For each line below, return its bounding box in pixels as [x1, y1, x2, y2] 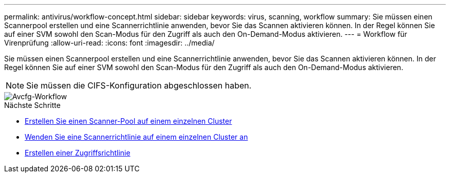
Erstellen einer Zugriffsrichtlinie [25, 148, 130, 157]
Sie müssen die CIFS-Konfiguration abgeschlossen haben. [26, 80, 252, 91]
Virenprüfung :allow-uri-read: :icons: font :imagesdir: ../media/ [4, 38, 215, 47]
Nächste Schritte [4, 101, 61, 109]
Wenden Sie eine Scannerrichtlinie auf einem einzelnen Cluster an [25, 132, 248, 141]
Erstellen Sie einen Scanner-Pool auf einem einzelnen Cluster [25, 117, 232, 125]
